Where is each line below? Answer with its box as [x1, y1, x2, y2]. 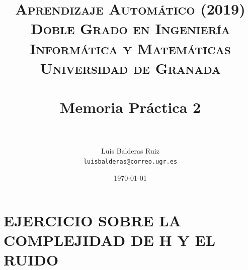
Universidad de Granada [40, 57, 221, 78]
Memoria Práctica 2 [59, 97, 201, 117]
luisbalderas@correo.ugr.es [83, 158, 178, 165]
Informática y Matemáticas [30, 38, 231, 58]
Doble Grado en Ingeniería [30, 18, 230, 39]
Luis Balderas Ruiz [101, 146, 159, 156]
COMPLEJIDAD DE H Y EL [4, 230, 216, 250]
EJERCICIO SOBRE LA [4, 210, 181, 231]
